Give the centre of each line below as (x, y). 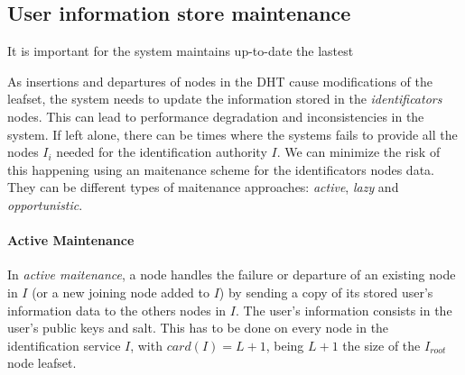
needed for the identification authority (162, 152)
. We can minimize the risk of (358, 152)
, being (285, 345)
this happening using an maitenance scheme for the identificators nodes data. (221, 169)
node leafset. (42, 363)
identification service (64, 345)
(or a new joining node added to (121, 292)
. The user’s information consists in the (344, 310)
